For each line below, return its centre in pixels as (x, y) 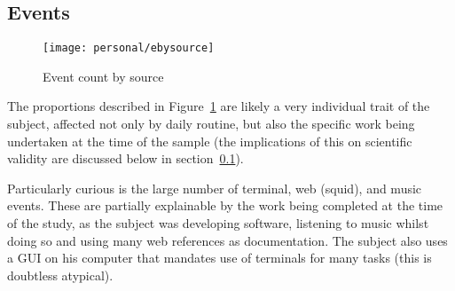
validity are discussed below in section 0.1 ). (126, 158)
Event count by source (103, 76)
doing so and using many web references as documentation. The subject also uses (227, 240)
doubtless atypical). (60, 275)
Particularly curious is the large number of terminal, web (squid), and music (215, 188)
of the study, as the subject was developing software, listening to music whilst (218, 223)
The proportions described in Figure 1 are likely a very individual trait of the (219, 106)
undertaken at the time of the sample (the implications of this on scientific (210, 141)
